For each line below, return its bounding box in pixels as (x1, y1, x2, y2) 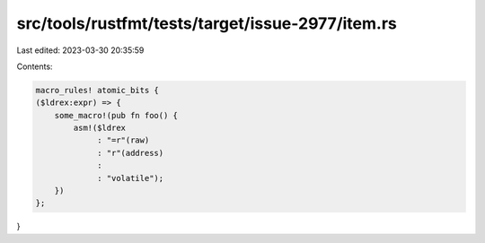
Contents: (16, 61, 53, 72)
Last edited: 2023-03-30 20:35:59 (16, 45, 145, 56)
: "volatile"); (97, 173, 164, 183)
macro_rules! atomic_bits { (35, 85, 159, 95)
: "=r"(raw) (97, 135, 150, 145)
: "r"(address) (97, 148, 164, 158)
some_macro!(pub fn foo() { (54, 110, 179, 120)
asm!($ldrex (73, 123, 126, 134)
